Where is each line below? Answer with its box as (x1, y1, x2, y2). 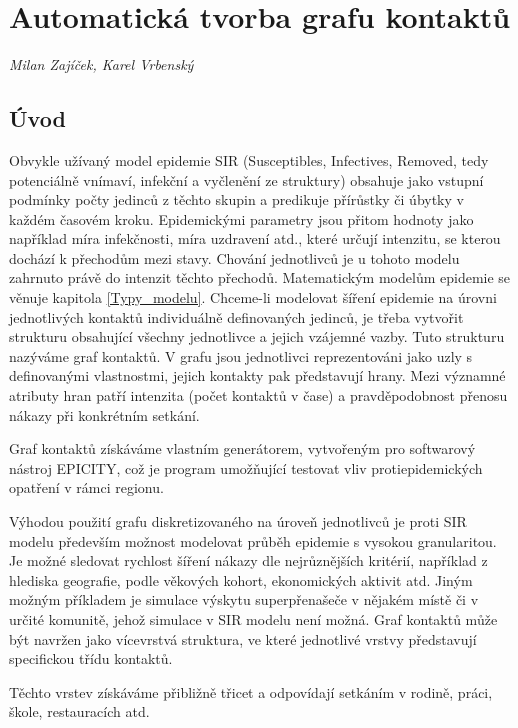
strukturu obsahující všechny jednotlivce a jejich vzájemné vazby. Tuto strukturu (9, 326, 505, 347)
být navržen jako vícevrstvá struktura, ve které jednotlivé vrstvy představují (9, 628, 477, 649)
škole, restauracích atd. (9, 701, 150, 722)
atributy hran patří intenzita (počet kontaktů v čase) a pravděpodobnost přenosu (9, 385, 508, 406)
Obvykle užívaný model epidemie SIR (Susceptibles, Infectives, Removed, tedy (9, 149, 489, 170)
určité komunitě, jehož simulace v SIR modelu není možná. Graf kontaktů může (9, 608, 498, 629)
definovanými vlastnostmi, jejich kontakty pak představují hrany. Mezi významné (9, 365, 506, 386)
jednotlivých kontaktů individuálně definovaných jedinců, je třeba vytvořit (9, 306, 464, 327)
